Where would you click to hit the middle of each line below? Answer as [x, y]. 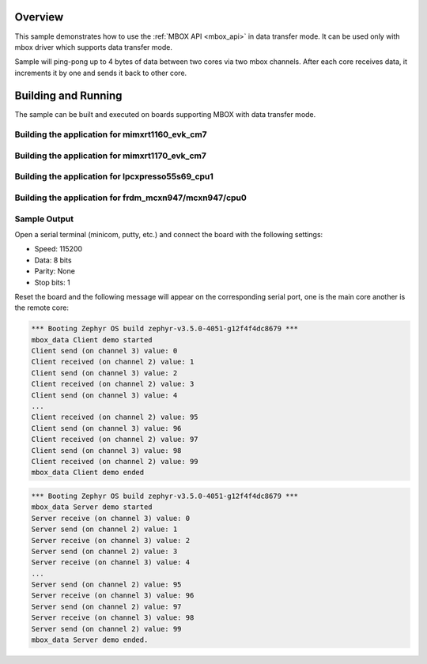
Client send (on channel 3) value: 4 [104, 395]
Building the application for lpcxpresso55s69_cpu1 [114, 176]
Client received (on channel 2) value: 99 [115, 461]
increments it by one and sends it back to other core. [101, 73]
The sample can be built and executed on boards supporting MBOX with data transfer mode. [165, 114]
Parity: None [55, 271]
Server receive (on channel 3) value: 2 [110, 540]
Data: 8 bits [53, 260]
